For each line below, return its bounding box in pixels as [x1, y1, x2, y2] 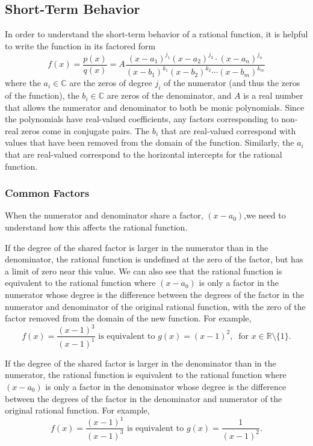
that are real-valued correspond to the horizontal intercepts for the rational [5, 148, 282, 161]
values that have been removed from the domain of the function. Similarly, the [5, 136, 294, 149]
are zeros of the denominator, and [107, 89, 232, 102]
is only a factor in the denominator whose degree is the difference [45, 380, 287, 392]
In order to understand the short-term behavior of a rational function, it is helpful [5, 28, 308, 40]
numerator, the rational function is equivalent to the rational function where [5, 368, 287, 381]
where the [5, 76, 41, 89]
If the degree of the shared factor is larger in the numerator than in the [5, 241, 268, 253]
